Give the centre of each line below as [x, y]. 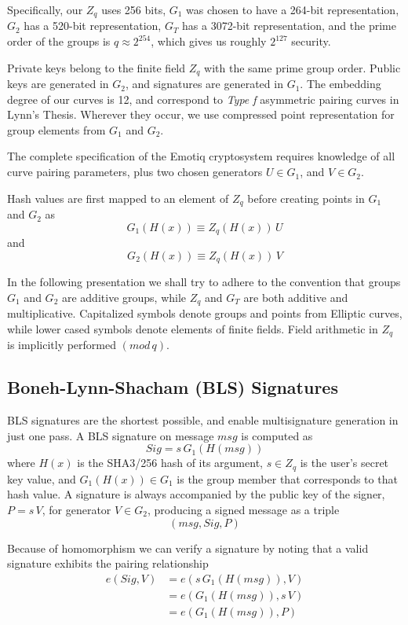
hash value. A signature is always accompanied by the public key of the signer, [196, 494]
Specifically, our [45, 9]
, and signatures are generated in [204, 84]
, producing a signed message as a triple [244, 509]
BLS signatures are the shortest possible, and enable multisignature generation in [203, 420]
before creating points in [306, 198]
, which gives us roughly [209, 41]
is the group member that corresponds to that [287, 478]
